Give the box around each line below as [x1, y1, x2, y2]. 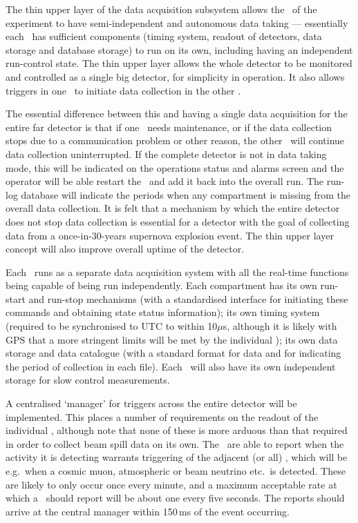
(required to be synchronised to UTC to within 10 [6, 319, 218, 333]
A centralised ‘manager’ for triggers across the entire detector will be [6, 396, 297, 411]
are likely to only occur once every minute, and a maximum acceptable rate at [6, 477, 337, 491]
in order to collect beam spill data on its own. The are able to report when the [6, 436, 344, 451]
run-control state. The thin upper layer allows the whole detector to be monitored [6, 56, 352, 70]
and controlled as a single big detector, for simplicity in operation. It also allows [6, 69, 345, 83]
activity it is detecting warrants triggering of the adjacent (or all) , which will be [6, 450, 348, 464]
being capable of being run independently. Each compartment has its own [6, 278, 317, 293]
